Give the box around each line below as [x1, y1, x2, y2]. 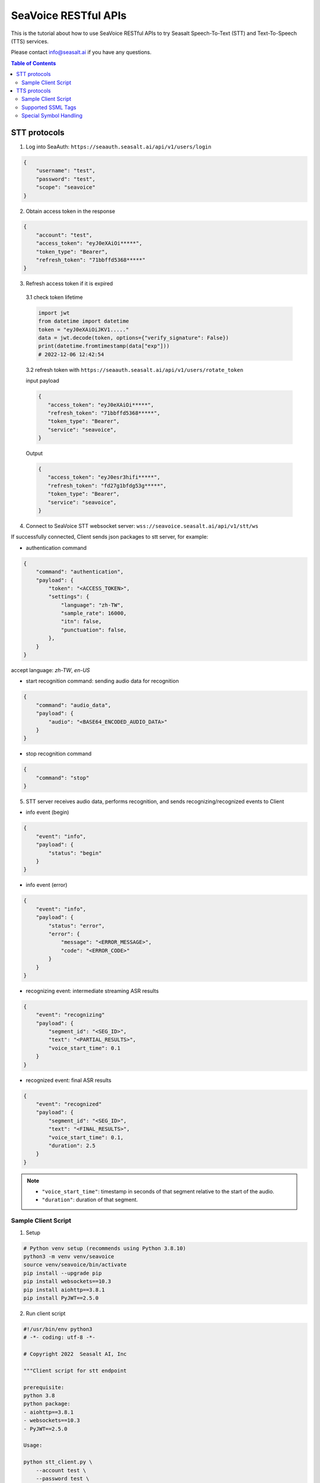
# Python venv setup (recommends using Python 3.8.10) [23, 1245, 186, 1252]
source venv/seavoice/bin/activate [23, 1261, 127, 1268]
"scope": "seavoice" [36, 184, 96, 191]
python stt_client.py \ [23, 1459, 93, 1465]
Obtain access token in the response [25, 208, 116, 215]
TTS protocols [16, 87, 52, 94]
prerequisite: [23, 1384, 65, 1390]
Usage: [23, 1442, 43, 1449]
